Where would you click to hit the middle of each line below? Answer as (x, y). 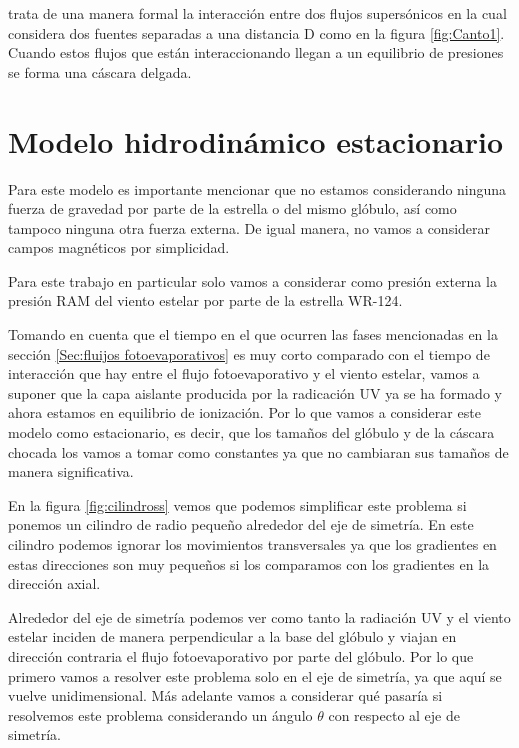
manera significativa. (71, 471)
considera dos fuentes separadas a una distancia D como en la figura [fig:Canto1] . (256, 32)
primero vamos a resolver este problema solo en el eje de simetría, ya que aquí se (255, 675)
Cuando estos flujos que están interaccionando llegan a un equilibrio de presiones (256, 52)
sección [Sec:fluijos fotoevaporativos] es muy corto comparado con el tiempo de (249, 353)
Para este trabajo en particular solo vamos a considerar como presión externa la (252, 280)
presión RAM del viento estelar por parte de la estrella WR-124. (205, 300)
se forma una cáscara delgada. (100, 71)
